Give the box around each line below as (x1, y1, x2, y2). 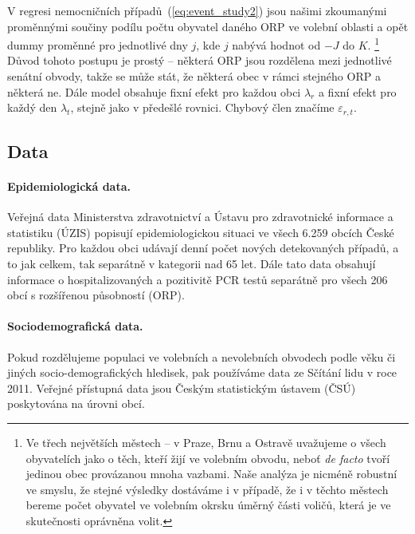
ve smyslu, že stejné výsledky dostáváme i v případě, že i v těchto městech (25, 481, 389, 497)
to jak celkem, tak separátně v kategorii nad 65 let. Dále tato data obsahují (7, 255, 376, 272)
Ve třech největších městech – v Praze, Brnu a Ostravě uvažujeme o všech (25, 433, 386, 450)
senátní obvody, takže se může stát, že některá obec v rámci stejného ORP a (7, 68, 381, 85)
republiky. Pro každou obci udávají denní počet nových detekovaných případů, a (7, 239, 399, 256)
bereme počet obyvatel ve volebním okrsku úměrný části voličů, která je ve (25, 496, 391, 513)
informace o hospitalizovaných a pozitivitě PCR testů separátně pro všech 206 (7, 271, 388, 287)
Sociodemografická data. (7, 318, 143, 334)
